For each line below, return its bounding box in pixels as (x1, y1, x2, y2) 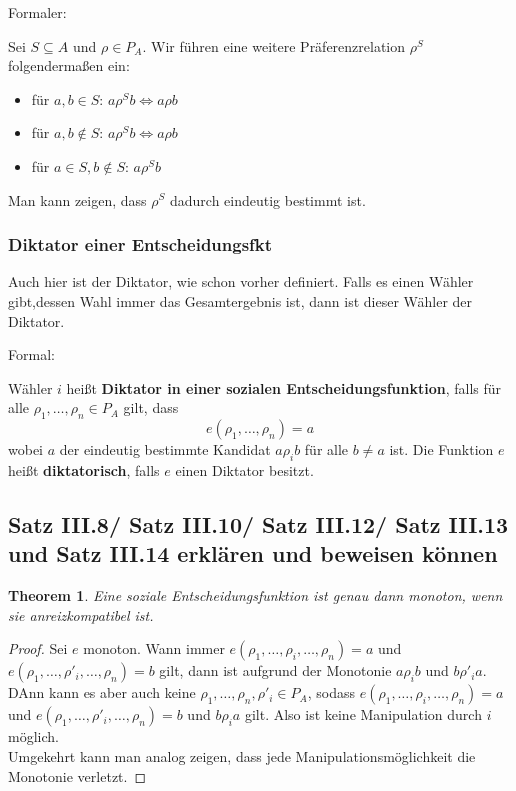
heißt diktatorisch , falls (8, 459, 160, 480)
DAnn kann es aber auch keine (8, 682, 196, 703)
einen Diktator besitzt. (175, 459, 314, 480)
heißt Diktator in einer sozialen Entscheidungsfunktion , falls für (66, 377, 502, 398)
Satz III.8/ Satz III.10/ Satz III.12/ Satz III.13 (8, 508, 509, 539)
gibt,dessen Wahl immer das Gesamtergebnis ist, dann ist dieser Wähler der (8, 290, 473, 311)
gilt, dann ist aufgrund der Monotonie (159, 660, 392, 681)
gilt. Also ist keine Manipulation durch (244, 704, 482, 725)
